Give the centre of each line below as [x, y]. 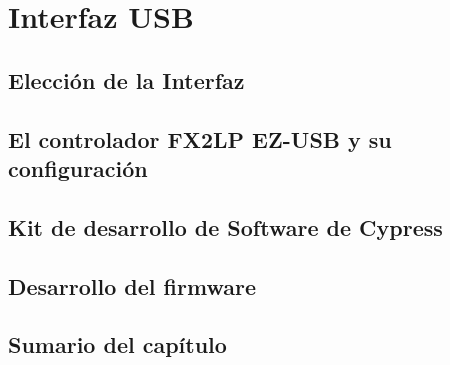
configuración [78, 167]
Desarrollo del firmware [132, 285]
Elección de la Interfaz [126, 79]
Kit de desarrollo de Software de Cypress [225, 226]
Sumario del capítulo [117, 344]
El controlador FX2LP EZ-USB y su [200, 138]
